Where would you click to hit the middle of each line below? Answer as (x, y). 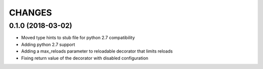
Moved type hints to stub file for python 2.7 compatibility (78, 38)
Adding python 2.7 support (48, 44)
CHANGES (30, 13)
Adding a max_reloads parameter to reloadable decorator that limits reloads (97, 51)
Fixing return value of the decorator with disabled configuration (85, 58)
